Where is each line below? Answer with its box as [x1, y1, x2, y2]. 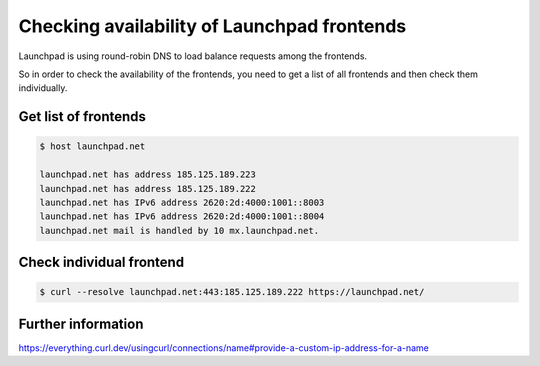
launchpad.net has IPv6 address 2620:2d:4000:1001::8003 [39, 196, 325, 208]
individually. [18, 82, 68, 94]
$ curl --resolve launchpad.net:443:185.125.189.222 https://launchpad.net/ [39, 286, 425, 298]
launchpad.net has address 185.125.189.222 [39, 183, 257, 194]
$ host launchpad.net [39, 141, 146, 152]
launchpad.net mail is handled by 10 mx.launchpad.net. [39, 225, 320, 236]
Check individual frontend [18, 254, 185, 271]
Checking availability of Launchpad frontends [18, 15, 407, 37]
